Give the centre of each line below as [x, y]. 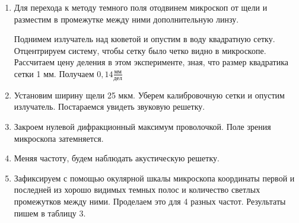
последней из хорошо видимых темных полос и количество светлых [137, 189]
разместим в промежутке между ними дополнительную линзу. [126, 19]
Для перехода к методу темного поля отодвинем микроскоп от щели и [141, 7]
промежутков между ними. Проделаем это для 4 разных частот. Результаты [150, 201]
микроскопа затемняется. [59, 138]
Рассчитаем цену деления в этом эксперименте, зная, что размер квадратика [151, 62]
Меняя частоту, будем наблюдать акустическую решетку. [117, 158]
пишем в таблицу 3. [50, 213]
